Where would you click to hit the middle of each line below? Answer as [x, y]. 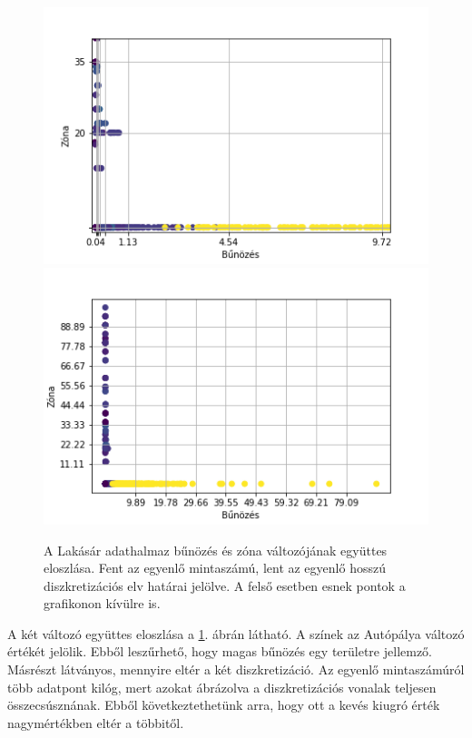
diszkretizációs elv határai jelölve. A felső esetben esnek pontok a [225, 585]
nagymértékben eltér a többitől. [96, 722]
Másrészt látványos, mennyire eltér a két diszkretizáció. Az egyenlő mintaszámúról [236, 669]
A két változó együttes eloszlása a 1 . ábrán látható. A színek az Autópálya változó [236, 633]
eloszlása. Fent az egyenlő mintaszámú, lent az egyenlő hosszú [215, 568]
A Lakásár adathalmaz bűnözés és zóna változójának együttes [216, 550]
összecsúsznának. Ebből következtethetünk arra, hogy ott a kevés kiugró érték [224, 705]
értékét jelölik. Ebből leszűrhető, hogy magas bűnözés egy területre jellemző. [220, 651]
